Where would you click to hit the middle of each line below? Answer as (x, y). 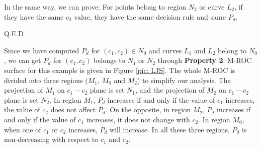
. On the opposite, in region (148, 109)
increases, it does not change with (138, 119)
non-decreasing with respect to (51, 139)
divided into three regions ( (46, 80)
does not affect (73, 109)
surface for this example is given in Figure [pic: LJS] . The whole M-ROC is (120, 70)
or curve (212, 7)
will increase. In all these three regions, (170, 129)
